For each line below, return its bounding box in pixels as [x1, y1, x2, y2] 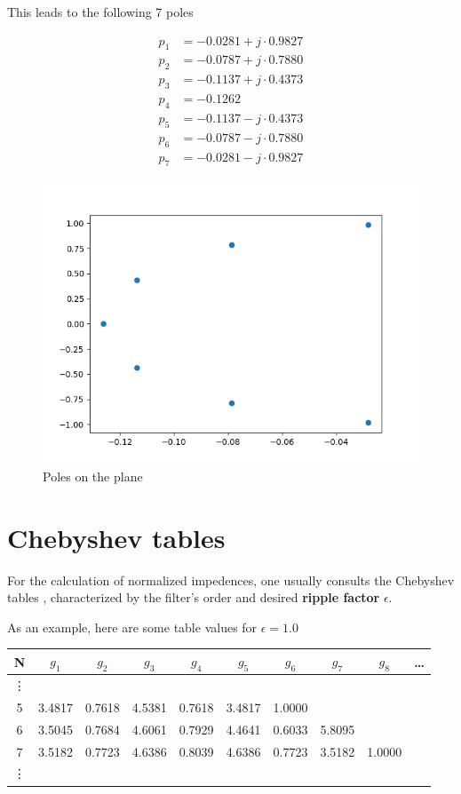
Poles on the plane [43, 466, 143, 485]
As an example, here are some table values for [7, 617, 258, 636]
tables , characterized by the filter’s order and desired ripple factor [7, 588, 380, 607]
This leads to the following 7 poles [7, 3, 194, 20]
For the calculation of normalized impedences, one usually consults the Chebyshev [7, 570, 455, 589]
